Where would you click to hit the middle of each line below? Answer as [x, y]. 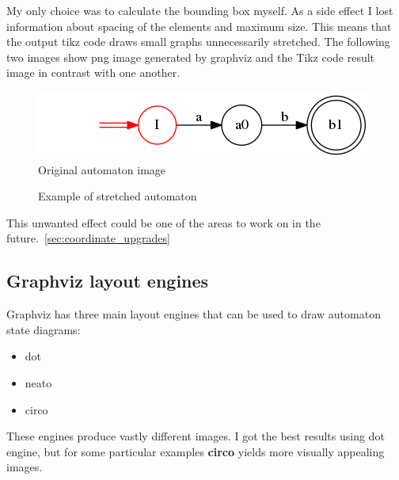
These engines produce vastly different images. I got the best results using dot [196, 436]
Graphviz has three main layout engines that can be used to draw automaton [194, 314]
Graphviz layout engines [108, 281]
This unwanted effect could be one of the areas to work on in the [163, 222]
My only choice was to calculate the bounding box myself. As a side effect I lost [200, 10]
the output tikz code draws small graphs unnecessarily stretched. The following [198, 42]
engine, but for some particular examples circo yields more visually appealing [196, 451]
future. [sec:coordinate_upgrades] [88, 238]
